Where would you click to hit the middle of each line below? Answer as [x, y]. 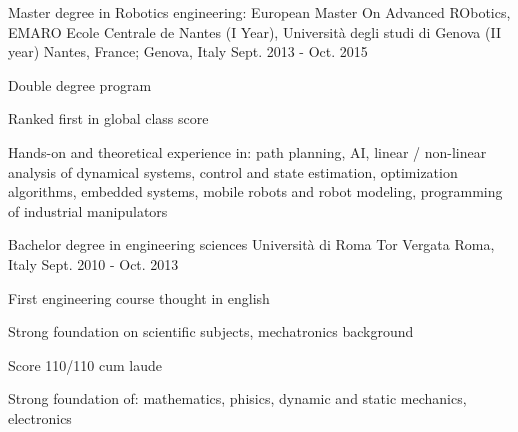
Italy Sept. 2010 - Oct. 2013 [93, 263]
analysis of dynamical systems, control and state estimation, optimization [233, 171]
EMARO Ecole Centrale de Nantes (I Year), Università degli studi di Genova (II [254, 31]
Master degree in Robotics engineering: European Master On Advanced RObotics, [259, 12]
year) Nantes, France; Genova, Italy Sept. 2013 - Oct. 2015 [188, 51]
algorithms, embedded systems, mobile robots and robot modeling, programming [255, 191]
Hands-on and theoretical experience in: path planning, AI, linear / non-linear [247, 151]
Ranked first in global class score [108, 118]
